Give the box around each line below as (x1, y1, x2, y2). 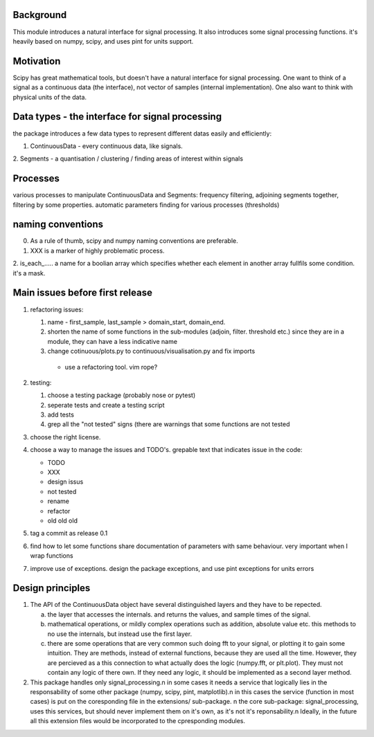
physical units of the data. (12, 93, 87, 101)
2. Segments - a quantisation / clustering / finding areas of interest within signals (12, 154, 244, 163)
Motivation (12, 55, 61, 67)
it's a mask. (12, 269, 46, 277)
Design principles (12, 582, 91, 594)
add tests (47, 410, 74, 419)
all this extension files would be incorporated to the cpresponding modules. (30, 717, 246, 725)
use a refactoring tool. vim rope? (64, 363, 158, 371)
